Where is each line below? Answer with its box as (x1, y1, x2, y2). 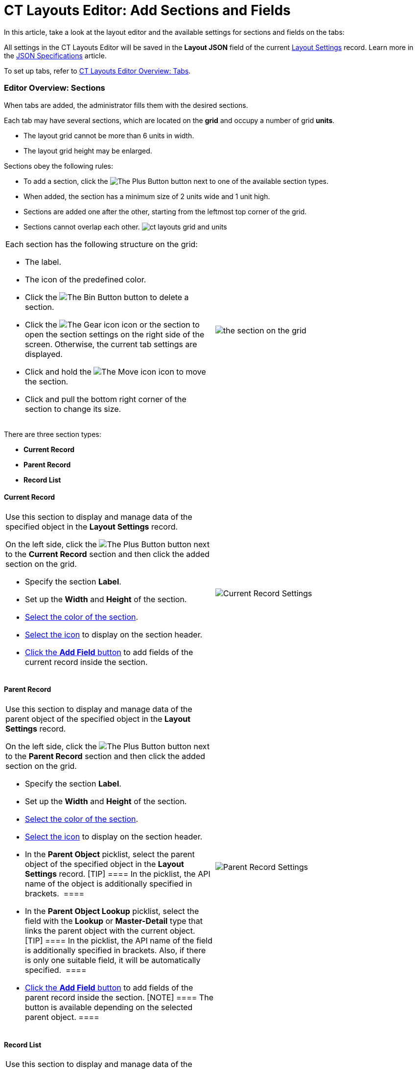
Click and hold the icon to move (25, 366, 206, 377)
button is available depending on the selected (25, 1002, 193, 1012)
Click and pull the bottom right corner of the (25, 394, 186, 404)
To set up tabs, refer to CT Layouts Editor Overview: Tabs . (4, 66, 191, 75)
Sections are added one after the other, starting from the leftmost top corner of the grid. (23, 207, 307, 216)
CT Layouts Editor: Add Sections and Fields (4, 2, 291, 19)
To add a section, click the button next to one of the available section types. (23, 177, 329, 185)
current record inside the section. (25, 657, 148, 667)
